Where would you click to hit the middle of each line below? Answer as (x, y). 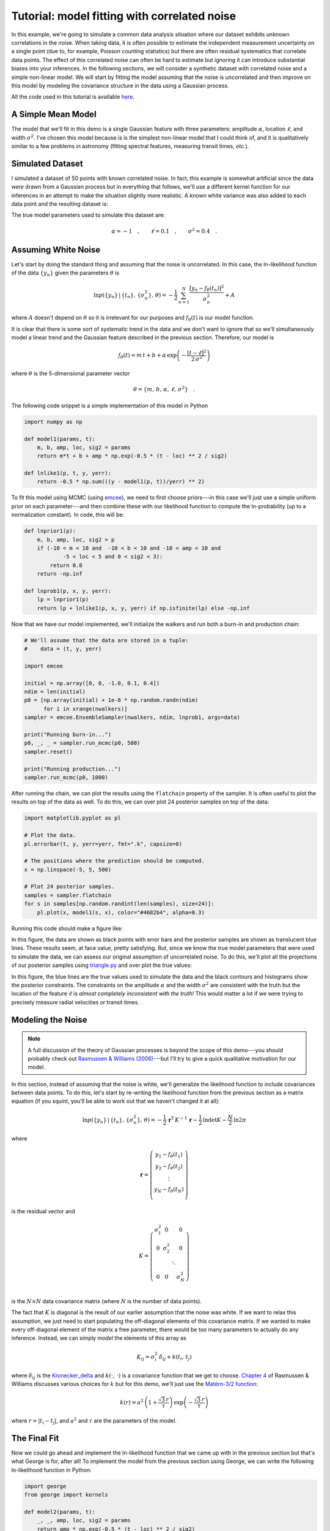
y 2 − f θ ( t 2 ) (169, 1167)
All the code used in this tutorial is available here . (73, 97)
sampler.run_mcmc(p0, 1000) (66, 777)
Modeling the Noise (50, 1020)
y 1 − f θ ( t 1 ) (169, 1155)
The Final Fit (35, 1438)
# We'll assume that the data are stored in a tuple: (106, 640)
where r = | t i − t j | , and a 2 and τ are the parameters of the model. (94, 1421)
